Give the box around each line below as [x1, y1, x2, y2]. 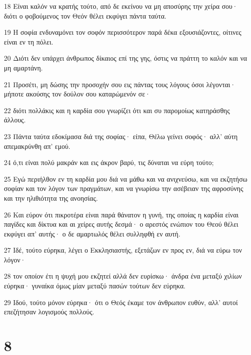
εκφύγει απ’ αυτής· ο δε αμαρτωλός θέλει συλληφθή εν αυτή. [4, 228, 180, 238]
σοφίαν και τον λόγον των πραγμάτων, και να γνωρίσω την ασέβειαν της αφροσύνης [4, 183, 243, 193]
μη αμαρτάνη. [4, 62, 43, 72]
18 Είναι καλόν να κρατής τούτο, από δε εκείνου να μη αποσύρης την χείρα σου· [4, 1, 238, 11]
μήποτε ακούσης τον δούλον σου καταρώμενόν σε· [4, 89, 151, 99]
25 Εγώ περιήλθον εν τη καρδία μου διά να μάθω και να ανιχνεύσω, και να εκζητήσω [4, 173, 248, 184]
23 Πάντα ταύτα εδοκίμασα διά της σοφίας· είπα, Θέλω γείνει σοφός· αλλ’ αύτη [4, 131, 238, 141]
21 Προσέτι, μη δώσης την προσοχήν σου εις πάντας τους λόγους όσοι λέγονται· [4, 79, 236, 89]
